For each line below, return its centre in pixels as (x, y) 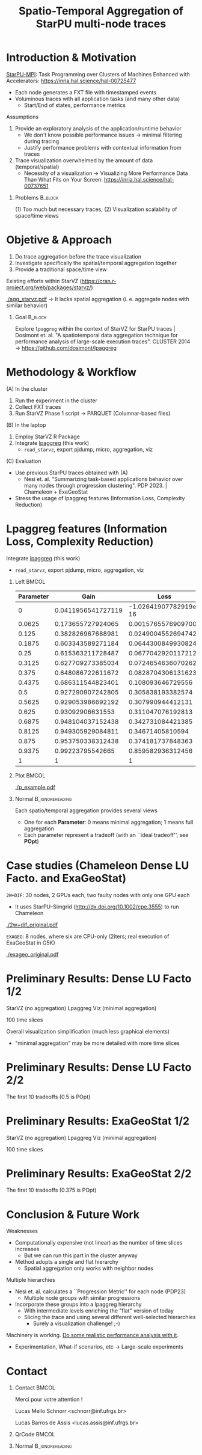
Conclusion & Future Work (73, 1214)
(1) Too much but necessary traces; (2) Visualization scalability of (96, 209)
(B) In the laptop (26, 424)
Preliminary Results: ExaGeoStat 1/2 (98, 1121)
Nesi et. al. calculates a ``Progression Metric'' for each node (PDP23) (100, 1291)
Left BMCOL (30, 581)
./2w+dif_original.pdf (32, 925)
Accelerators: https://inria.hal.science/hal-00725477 (71, 81)
